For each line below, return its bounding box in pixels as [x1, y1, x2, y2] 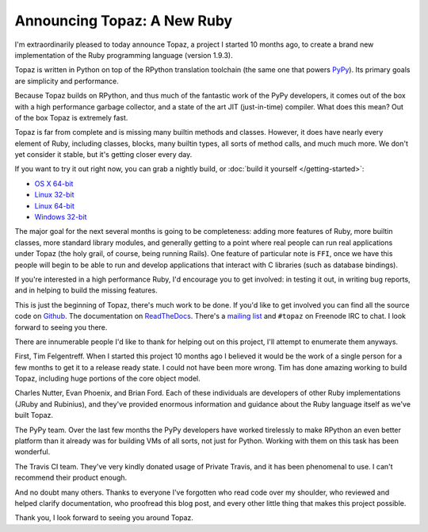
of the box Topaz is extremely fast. [14, 113, 128, 122]
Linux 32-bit [34, 190, 75, 200]
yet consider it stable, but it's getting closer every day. [14, 150, 193, 159]
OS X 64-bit [34, 178, 74, 188]
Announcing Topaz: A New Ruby [14, 12, 233, 29]
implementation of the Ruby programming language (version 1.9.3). [14, 50, 233, 59]
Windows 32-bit [34, 212, 87, 222]
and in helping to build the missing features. [14, 285, 158, 295]
